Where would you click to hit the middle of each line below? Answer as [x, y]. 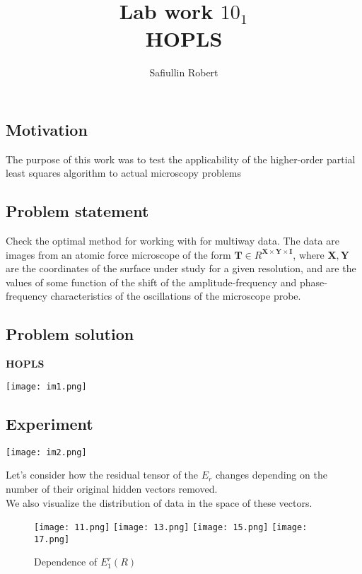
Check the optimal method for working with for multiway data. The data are [173, 241]
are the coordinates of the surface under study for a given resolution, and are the [181, 268]
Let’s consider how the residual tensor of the [102, 475]
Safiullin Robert [184, 72]
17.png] [52, 539]
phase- [314, 282]
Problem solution [70, 334]
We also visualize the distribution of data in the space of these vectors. [159, 502]
